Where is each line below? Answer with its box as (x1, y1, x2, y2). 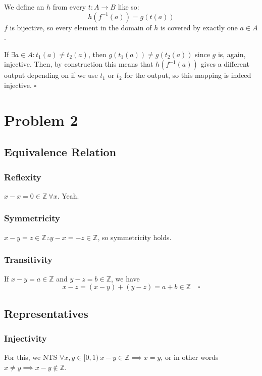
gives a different (200, 59, 249, 69)
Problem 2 (4, 109, 78, 130)
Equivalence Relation (4, 144, 117, 160)
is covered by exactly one (160, 22, 238, 32)
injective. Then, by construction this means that (4, 59, 153, 69)
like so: (118, 2, 139, 12)
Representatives (4, 305, 88, 321)
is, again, (218, 49, 246, 59)
